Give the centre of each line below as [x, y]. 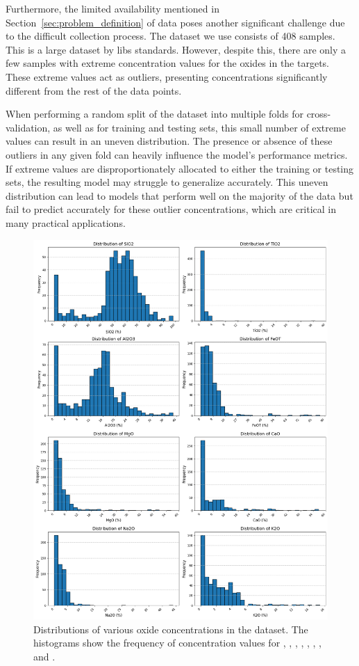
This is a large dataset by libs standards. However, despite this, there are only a [176, 49]
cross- [319, 114]
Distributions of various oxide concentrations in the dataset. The [171, 629]
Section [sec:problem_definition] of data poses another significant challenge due [175, 22]
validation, [28, 127]
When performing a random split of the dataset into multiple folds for [155, 114]
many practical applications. [66, 222]
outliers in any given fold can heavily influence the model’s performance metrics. [177, 154]
